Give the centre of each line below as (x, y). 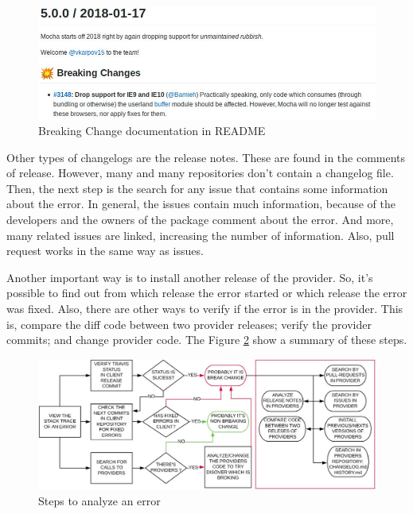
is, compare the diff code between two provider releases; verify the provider (189, 324)
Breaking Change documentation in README (152, 131)
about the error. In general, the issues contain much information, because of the (201, 204)
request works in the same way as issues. (105, 251)
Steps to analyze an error (99, 500)
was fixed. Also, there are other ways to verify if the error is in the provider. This (205, 309)
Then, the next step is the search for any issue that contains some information (197, 188)
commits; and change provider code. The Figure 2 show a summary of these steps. (207, 340)
